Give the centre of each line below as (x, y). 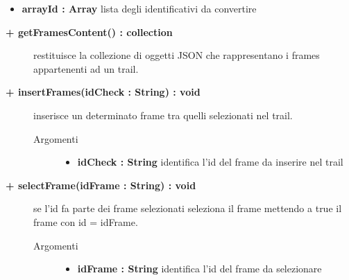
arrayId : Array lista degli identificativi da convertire (139, 8)
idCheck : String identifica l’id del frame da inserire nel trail (210, 162)
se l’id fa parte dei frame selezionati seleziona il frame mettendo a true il (188, 208)
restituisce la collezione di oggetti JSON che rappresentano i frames (177, 55)
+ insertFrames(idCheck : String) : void (103, 92)
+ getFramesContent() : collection (89, 32)
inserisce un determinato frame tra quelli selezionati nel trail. (163, 115)
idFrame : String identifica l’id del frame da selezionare (199, 269)
